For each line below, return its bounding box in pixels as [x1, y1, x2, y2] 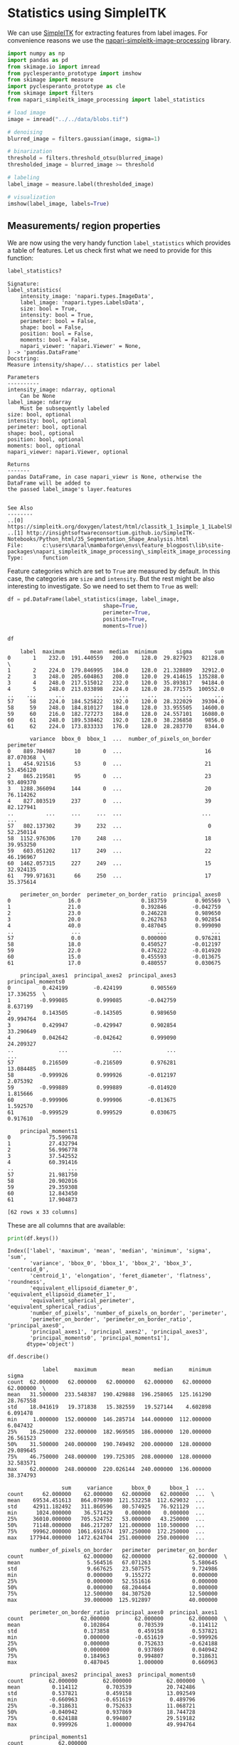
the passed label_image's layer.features [7, 486, 132, 493]
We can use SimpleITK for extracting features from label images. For [7, 28, 208, 37]
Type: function [7, 554, 69, 562]
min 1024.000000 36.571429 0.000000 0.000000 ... [7, 1509, 205, 1517]
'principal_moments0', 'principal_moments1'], [29, 1334, 171, 1342]
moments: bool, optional [7, 443, 81, 450]
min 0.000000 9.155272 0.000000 [7, 1571, 218, 1579]
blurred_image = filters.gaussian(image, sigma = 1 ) [7, 135, 161, 142]
